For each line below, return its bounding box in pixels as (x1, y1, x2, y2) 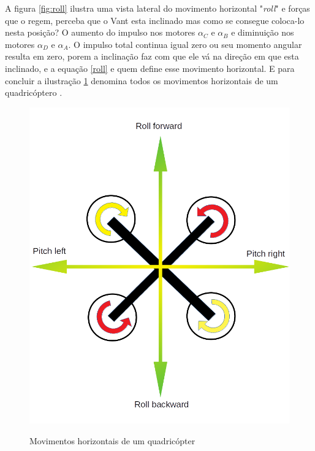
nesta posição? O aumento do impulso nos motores (5, 26, 195, 39)
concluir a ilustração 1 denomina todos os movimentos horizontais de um (5, 74, 278, 87)
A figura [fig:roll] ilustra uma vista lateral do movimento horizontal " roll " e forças (5, 2, 310, 14)
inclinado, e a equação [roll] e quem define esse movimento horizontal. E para (5, 61, 295, 74)
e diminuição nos (231, 26, 294, 39)
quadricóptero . (5, 86, 63, 99)
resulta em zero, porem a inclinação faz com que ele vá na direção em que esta (5, 50, 299, 63)
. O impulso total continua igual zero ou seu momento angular (68, 37, 302, 50)
